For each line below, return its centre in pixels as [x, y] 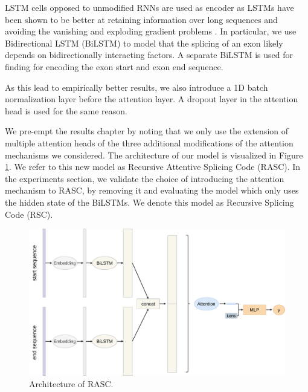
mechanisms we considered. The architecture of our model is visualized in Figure [154, 155]
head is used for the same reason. [66, 110]
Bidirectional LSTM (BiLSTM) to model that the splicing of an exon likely [144, 43]
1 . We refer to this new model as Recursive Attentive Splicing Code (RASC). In [153, 167]
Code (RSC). [29, 214]
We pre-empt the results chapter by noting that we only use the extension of [147, 131]
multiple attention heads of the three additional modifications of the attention [149, 142]
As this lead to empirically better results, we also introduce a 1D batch [136, 87]
